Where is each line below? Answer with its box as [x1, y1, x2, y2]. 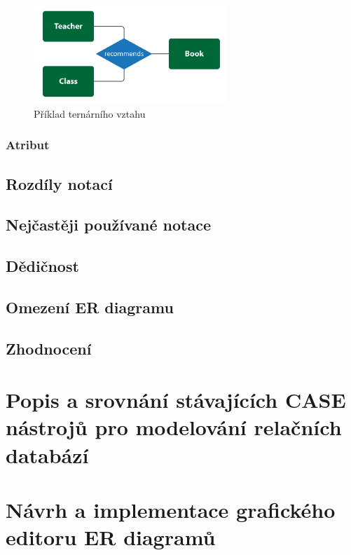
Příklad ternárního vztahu [34, 106, 146, 121]
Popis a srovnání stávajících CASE [6, 385, 346, 414]
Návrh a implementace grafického [6, 495, 336, 524]
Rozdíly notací [6, 172, 113, 194]
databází [6, 440, 89, 469]
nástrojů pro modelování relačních [6, 413, 342, 441]
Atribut [6, 136, 50, 153]
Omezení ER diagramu [6, 296, 174, 317]
